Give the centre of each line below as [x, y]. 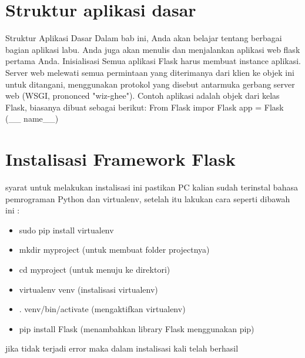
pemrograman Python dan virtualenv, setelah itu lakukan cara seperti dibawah [148, 198]
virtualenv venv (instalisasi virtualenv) [88, 289]
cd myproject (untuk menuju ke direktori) [95, 269]
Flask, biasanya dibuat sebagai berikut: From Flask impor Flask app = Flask [145, 107]
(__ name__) [32, 118]
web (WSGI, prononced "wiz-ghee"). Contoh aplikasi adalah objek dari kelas [143, 96]
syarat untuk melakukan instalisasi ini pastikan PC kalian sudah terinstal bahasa [152, 187]
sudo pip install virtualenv [66, 230]
